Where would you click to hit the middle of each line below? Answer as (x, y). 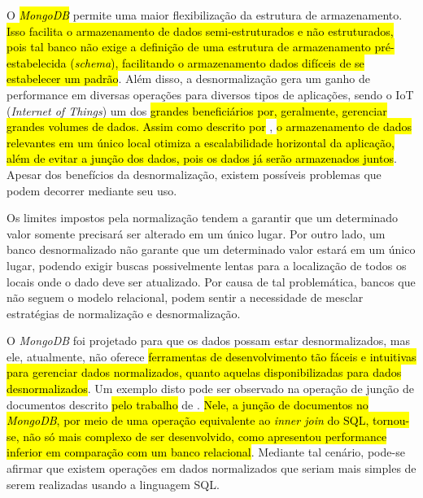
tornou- (391, 420)
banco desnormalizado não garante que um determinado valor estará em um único (211, 249)
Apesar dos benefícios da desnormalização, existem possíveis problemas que (194, 174)
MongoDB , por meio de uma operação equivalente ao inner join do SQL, (188, 420)
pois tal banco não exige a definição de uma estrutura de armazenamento (189, 47)
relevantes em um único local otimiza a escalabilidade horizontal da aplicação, (201, 142)
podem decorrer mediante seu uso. (92, 190)
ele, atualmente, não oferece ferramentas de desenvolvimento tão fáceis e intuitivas (211, 356)
